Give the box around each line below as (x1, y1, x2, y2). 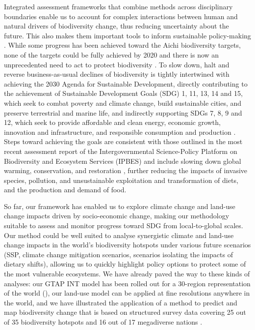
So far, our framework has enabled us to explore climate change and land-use (4, 201, 235, 211)
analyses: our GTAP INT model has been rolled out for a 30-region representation (4, 278, 251, 288)
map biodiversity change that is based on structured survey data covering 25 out (4, 307, 246, 317)
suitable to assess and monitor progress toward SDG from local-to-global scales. (4, 220, 243, 231)
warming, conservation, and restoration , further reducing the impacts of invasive (4, 165, 248, 176)
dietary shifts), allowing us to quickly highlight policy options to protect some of (4, 259, 246, 269)
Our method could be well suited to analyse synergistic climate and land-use (4, 230, 234, 240)
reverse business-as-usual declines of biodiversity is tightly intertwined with (4, 69, 229, 79)
